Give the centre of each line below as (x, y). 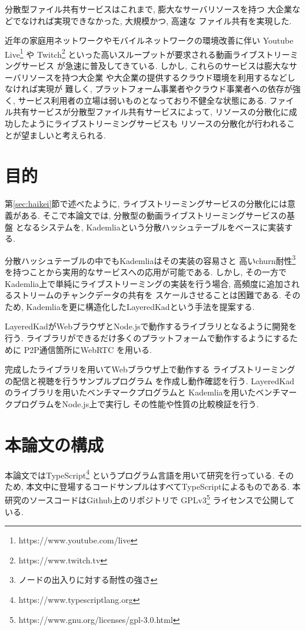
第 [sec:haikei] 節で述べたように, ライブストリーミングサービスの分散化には (146, 204)
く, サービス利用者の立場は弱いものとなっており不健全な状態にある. (136, 100)
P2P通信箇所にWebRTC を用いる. (88, 349)
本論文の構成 (54, 444)
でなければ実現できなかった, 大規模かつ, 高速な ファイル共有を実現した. (152, 20)
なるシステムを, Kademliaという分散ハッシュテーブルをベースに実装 (154, 227)
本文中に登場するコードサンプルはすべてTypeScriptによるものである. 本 (163, 486)
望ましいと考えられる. (63, 135)
